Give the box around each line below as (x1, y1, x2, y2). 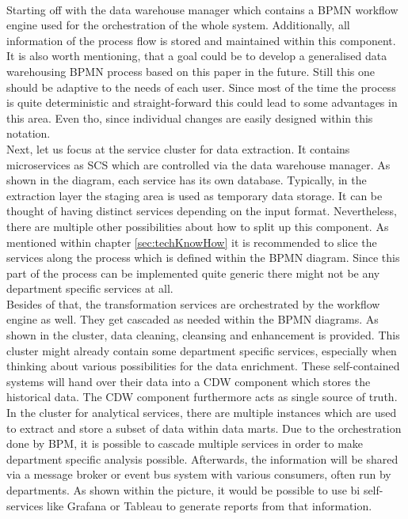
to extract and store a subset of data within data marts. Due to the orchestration (6, 419, 402, 436)
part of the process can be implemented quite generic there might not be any (6, 264, 380, 281)
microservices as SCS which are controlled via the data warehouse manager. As (6, 156, 391, 172)
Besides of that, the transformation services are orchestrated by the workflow (6, 295, 380, 312)
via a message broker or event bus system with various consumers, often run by (6, 466, 391, 483)
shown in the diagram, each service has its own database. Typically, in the (6, 172, 367, 188)
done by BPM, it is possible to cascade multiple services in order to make (6, 435, 364, 452)
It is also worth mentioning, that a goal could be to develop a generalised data (6, 47, 387, 64)
